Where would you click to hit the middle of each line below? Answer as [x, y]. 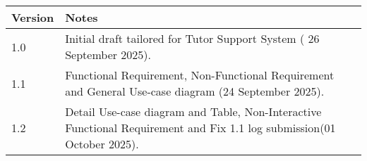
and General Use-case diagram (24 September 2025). [195, 91]
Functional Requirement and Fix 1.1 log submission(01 [200, 128]
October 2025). [102, 144]
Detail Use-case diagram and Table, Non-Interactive [193, 111]
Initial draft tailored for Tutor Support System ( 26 [192, 38]
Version [33, 17]
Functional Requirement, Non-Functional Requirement [200, 75]
